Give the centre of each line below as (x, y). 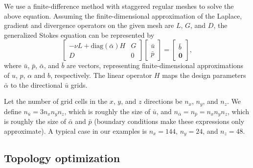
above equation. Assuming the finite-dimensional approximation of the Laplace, (123, 15)
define (13, 111)
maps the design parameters (204, 75)
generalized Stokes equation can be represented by (79, 35)
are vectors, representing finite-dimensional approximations (155, 65)
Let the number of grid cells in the (56, 101)
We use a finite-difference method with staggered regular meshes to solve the (119, 6)
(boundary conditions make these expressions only (169, 121)
